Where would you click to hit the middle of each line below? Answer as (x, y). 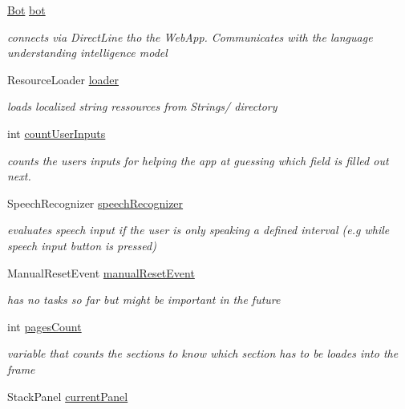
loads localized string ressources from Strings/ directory (142, 106)
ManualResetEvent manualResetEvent (101, 272)
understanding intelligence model (87, 53)
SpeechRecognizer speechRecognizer (95, 202)
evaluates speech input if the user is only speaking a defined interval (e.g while (198, 230)
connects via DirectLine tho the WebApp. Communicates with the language (190, 36)
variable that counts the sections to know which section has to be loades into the (203, 353)
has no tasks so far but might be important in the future (144, 300)
